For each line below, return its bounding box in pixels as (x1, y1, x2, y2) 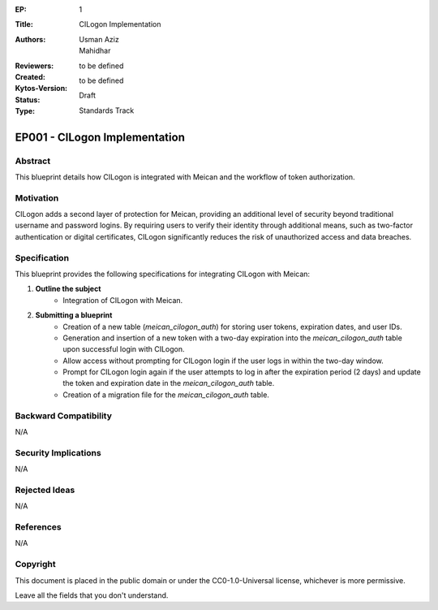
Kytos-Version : (15, 84, 68, 93)
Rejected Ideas (15, 484, 75, 495)
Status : (15, 94, 41, 105)
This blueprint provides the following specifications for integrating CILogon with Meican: (15, 269, 311, 279)
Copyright (15, 559, 56, 570)
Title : (15, 19, 34, 29)
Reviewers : (15, 61, 54, 71)
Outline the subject (35, 284, 101, 294)
